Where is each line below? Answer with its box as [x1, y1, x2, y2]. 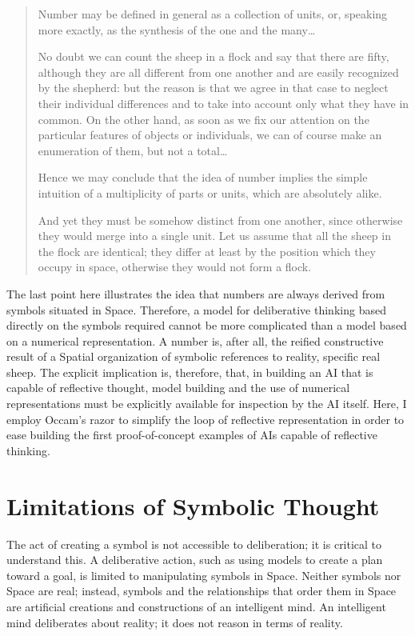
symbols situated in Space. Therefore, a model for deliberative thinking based [6, 301, 386, 318]
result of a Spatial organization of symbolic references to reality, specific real [6, 348, 381, 365]
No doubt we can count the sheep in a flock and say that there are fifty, [38, 48, 389, 65]
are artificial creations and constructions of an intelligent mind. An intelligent [6, 598, 386, 614]
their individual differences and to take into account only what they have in [38, 94, 409, 111]
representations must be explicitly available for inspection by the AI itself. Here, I [6, 395, 407, 412]
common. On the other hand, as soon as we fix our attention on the [38, 110, 369, 127]
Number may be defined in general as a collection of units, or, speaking [38, 6, 388, 22]
